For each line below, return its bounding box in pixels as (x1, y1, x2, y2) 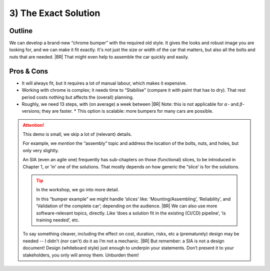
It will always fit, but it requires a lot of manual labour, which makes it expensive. (21, 80, 187, 86)
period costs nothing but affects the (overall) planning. (21, 94, 134, 100)
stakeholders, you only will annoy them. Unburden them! (22, 252, 139, 258)
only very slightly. (22, 147, 59, 153)
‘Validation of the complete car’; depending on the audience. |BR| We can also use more (36, 203, 217, 209)
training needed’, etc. (36, 217, 80, 223)
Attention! (22, 122, 44, 128)
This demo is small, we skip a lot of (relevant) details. (22, 131, 132, 137)
